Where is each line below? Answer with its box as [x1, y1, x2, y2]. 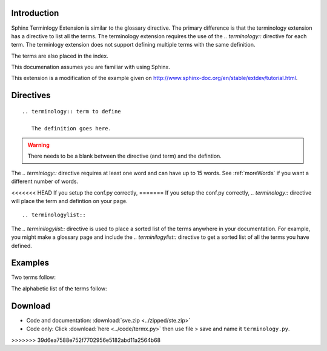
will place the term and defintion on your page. [11, 198, 128, 204]
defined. [11, 242, 33, 249]
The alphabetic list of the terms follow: [11, 285, 107, 292]
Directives [11, 90, 51, 101]
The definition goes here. [31, 125, 112, 132]
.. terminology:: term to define [22, 108, 121, 115]
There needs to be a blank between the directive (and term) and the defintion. [27, 152, 222, 160]
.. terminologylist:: [22, 212, 86, 218]
